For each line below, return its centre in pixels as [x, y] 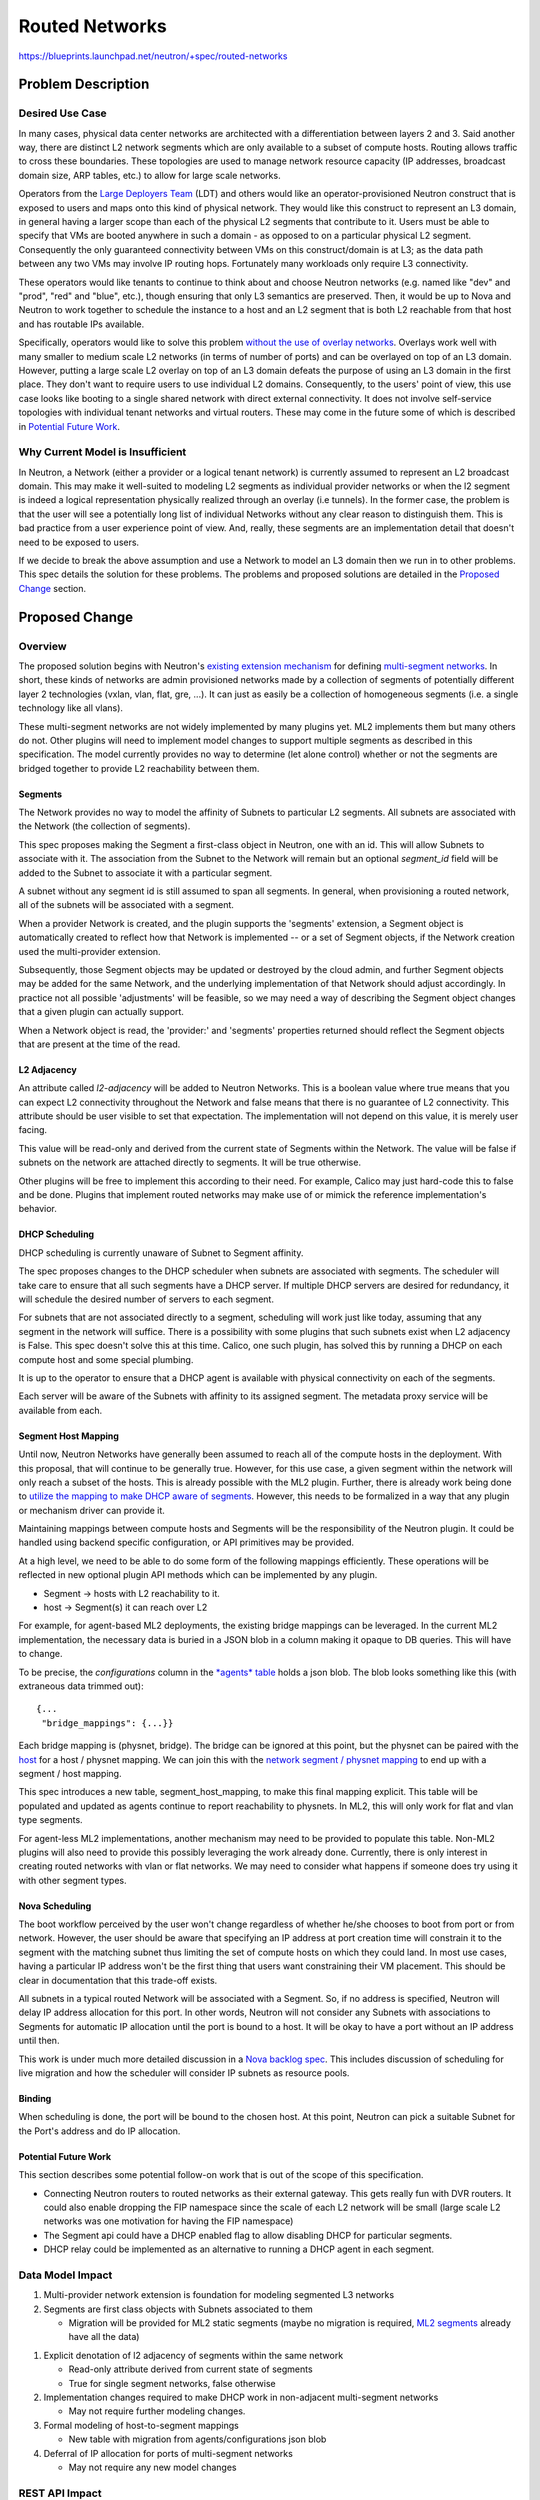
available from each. [60, 1410]
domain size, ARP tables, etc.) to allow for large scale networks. [149, 175]
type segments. [51, 1820]
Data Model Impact [65, 2275]
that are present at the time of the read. [99, 1044]
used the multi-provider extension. [89, 951]
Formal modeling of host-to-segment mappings [141, 2425]
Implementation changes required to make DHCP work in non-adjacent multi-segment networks [241, 2397]
